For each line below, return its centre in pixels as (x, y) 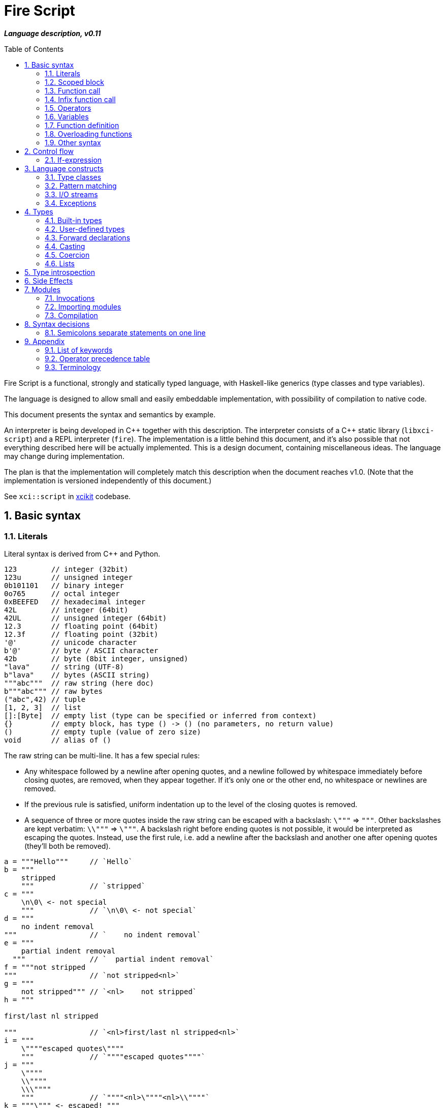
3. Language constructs (64, 168)
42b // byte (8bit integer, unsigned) (96, 658)
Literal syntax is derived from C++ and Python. (82, 553)
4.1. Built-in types (73, 220)
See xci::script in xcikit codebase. (68, 496)
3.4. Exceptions (71, 203)
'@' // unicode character (71, 642)
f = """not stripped (45, 967)
